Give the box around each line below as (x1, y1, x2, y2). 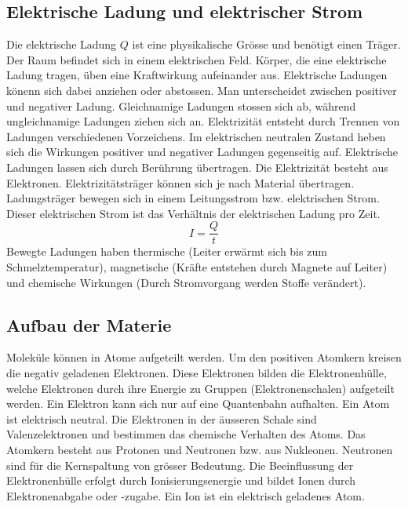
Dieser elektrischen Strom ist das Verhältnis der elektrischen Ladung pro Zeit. (6, 205, 381, 221)
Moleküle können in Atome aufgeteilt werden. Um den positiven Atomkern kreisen (6, 349, 402, 365)
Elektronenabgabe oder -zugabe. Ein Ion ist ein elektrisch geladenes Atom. (6, 487, 365, 504)
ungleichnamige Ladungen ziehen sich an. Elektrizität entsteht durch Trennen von (6, 113, 400, 129)
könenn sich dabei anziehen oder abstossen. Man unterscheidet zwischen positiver (6, 82, 397, 98)
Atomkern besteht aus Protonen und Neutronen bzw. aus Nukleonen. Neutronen (6, 441, 393, 457)
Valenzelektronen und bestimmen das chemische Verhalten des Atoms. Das (6, 426, 366, 442)
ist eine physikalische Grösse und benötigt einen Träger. (132, 36, 401, 53)
